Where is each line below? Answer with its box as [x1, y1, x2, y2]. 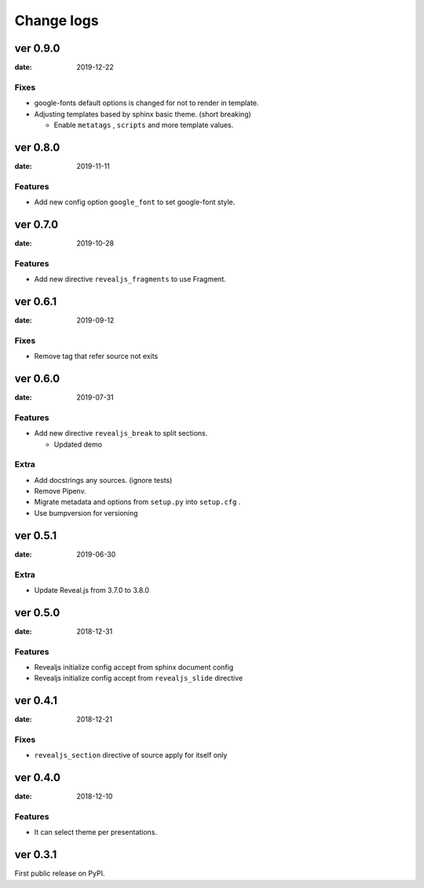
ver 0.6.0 [14, 371, 60, 385]
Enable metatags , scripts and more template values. [53, 120, 234, 130]
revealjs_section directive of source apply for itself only [34, 751, 228, 760]
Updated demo [53, 440, 102, 449]
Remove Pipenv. [34, 487, 86, 496]
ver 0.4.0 [14, 771, 60, 784]
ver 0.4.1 [14, 694, 58, 707]
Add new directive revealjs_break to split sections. [34, 429, 208, 438]
